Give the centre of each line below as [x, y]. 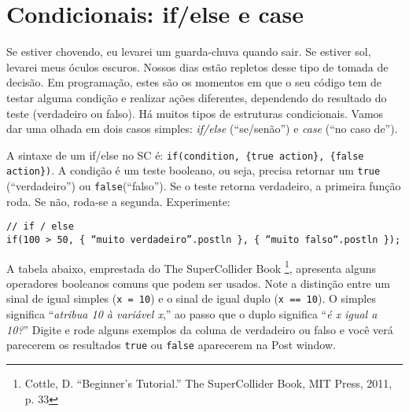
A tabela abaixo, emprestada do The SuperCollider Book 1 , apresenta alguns [191, 267]
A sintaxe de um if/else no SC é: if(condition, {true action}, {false [185, 154]
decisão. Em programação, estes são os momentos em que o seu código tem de [194, 82]
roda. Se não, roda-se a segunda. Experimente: [118, 201]
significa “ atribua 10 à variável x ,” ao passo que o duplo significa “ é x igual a [192, 314]
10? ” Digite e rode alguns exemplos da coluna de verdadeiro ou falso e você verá [200, 329]
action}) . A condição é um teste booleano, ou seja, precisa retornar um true [193, 170]
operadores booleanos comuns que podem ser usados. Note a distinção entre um [198, 283]
